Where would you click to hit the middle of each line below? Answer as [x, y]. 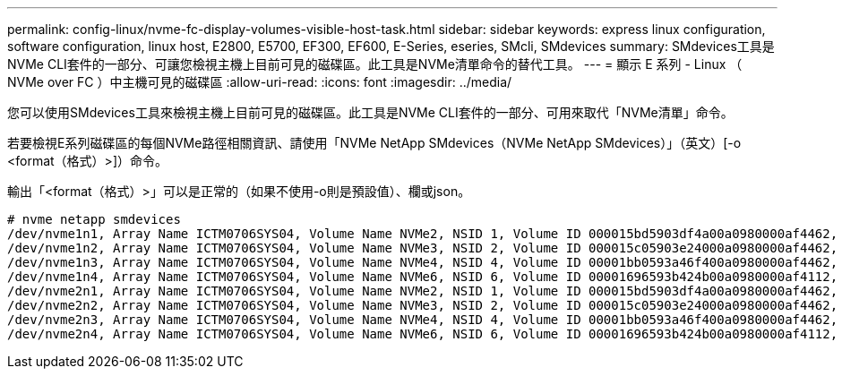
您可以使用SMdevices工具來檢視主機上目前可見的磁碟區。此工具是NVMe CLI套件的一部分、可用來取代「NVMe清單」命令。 [370, 112]
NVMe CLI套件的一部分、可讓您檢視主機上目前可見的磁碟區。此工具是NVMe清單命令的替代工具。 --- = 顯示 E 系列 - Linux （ [375, 64]
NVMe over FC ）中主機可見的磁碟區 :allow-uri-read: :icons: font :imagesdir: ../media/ [260, 82]
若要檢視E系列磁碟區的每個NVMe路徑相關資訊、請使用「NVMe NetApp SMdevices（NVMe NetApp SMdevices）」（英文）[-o [374, 143]
